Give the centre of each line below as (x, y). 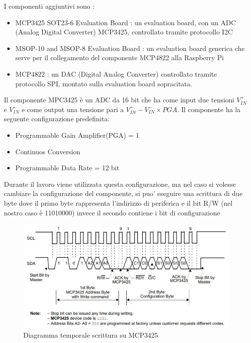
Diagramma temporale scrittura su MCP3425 (91, 335)
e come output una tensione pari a (73, 109)
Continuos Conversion (48, 151)
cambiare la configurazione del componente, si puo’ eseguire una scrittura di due (123, 193)
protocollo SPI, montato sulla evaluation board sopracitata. (104, 83)
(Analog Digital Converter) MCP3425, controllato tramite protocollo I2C (124, 32)
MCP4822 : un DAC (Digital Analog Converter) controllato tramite (116, 73)
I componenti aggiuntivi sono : (49, 6)
